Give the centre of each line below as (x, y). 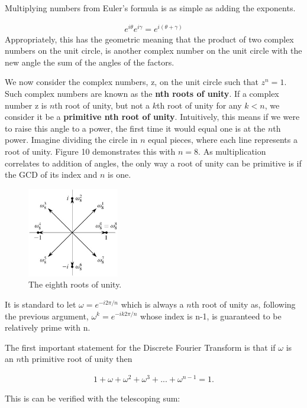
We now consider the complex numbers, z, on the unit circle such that (132, 82)
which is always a (152, 304)
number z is (26, 105)
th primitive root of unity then (77, 359)
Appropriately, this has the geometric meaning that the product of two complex (149, 39)
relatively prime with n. (48, 327)
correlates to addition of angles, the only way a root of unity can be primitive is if (153, 163)
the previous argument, (47, 316)
